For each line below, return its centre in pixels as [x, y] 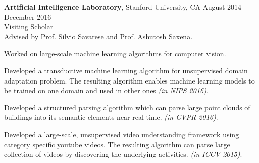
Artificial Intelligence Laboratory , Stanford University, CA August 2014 [123, 7]
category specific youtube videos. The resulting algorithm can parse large [117, 144]
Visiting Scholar [29, 27]
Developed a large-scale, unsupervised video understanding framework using [122, 134]
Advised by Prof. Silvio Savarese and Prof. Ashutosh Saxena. [98, 36]
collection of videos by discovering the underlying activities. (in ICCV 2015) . [123, 154]
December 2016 [28, 16]
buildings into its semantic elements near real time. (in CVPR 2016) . [111, 117]
